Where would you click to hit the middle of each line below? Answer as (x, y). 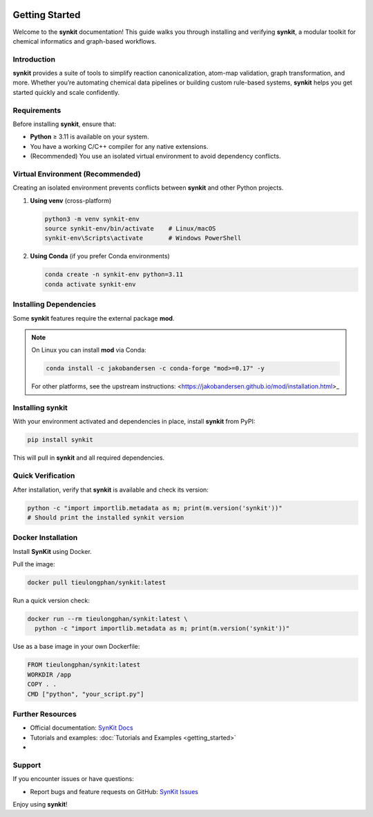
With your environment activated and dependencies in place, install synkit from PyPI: (134, 422)
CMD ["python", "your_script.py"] (86, 694)
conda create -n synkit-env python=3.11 (114, 275)
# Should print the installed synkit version (106, 517)
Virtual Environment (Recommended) (77, 174)
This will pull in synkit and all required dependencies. (89, 458)
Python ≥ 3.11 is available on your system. (89, 137)
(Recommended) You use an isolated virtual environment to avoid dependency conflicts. (155, 156)
